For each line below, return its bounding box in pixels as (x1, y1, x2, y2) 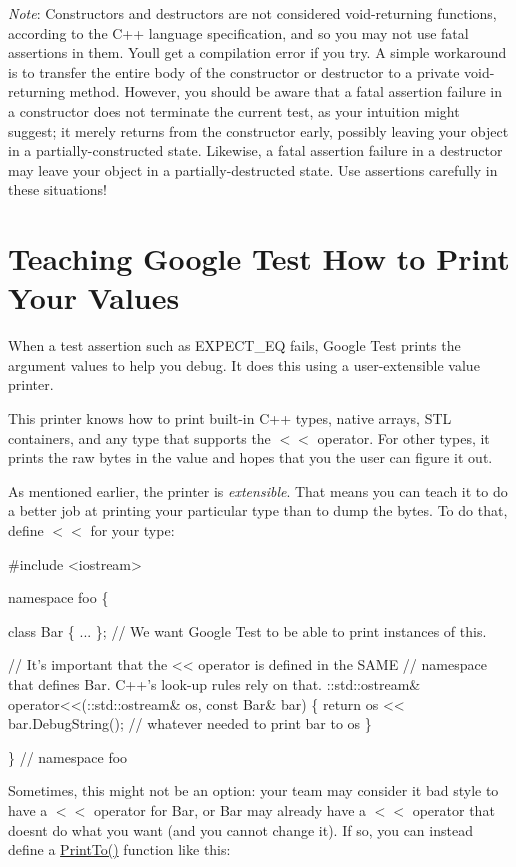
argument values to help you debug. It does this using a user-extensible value (8, 354, 480, 375)
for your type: (90, 520, 175, 540)
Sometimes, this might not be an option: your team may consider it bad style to (8, 780, 499, 801)
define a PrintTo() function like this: (8, 839, 231, 860)
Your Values (8, 277, 180, 318)
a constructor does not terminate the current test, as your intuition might (8, 100, 460, 121)
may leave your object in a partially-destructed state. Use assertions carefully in (8, 159, 498, 180)
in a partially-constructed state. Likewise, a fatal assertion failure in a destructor (8, 140, 503, 161)
